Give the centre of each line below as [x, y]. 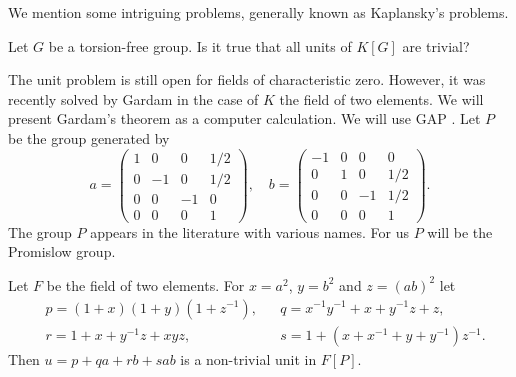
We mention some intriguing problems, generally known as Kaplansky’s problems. [258, 12]
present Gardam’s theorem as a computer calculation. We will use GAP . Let [244, 118]
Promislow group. [62, 251]
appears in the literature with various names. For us [249, 231]
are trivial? [436, 45]
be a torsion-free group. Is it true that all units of [200, 45]
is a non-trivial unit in [248, 358]
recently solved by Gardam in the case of [133, 98]
